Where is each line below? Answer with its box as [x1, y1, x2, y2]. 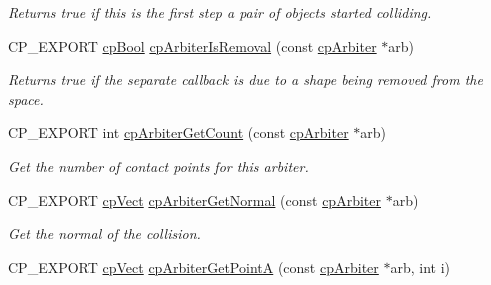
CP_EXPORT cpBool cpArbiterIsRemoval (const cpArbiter [8, 35, 377, 56]
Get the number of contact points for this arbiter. [8, 155, 309, 176]
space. [8, 88, 44, 109]
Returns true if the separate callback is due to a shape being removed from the [8, 69, 483, 90]
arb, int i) [390, 256, 451, 277]
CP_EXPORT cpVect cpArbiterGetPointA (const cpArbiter [8, 256, 379, 277]
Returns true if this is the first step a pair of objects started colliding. [8, 2, 432, 22]
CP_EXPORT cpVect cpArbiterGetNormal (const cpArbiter [8, 189, 381, 210]
